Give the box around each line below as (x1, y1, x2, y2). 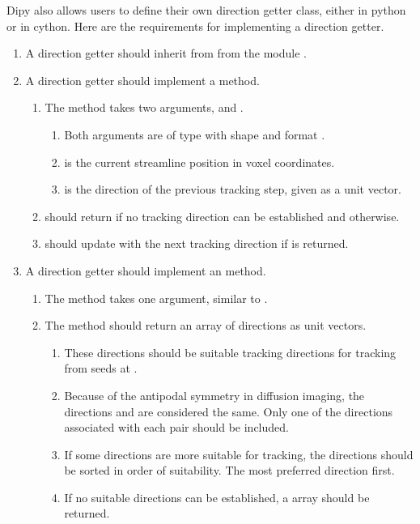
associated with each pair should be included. (64, 419, 289, 436)
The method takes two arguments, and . (45, 99, 244, 116)
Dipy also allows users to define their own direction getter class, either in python (6, 2, 406, 18)
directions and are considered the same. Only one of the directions (64, 403, 393, 420)
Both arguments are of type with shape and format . (64, 126, 325, 143)
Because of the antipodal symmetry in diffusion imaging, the (64, 386, 365, 403)
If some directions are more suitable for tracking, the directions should (64, 445, 414, 462)
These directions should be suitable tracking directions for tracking (64, 343, 397, 360)
